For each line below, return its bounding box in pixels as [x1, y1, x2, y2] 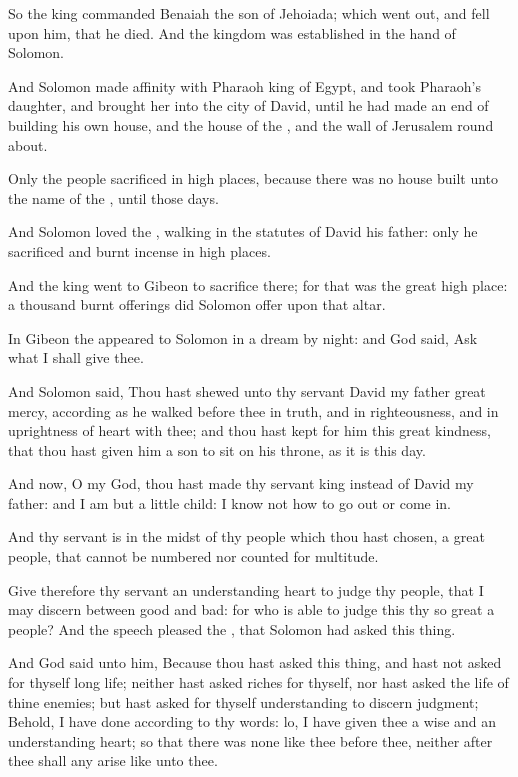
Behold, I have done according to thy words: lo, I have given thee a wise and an [8, 711, 497, 732]
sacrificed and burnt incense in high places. [8, 240, 271, 261]
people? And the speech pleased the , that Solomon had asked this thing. [8, 618, 456, 639]
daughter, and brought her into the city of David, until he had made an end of [8, 95, 489, 116]
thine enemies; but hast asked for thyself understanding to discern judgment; [8, 691, 479, 712]
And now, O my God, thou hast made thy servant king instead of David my [8, 473, 474, 494]
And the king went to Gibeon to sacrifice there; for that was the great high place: [8, 274, 508, 295]
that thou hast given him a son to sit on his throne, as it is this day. [8, 439, 426, 460]
